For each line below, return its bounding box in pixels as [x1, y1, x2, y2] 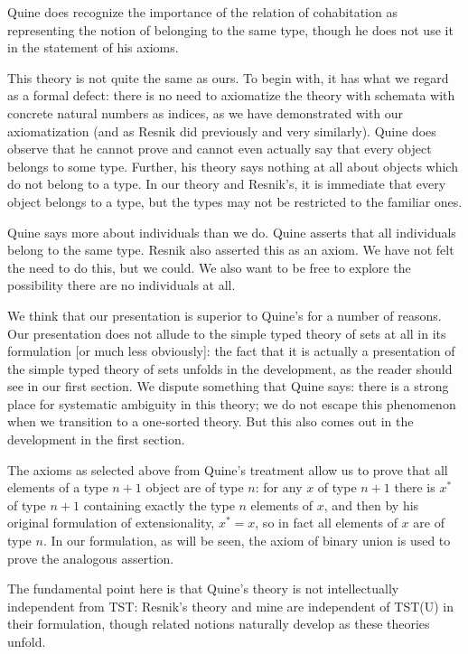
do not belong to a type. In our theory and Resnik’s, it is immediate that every [7, 174, 446, 193]
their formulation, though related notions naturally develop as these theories [7, 614, 430, 633]
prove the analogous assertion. [7, 548, 174, 567]
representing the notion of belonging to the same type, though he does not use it [7, 20, 454, 39]
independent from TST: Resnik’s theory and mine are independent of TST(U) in [7, 596, 454, 615]
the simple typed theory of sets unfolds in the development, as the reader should [7, 359, 453, 378]
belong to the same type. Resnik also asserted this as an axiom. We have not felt [7, 240, 454, 259]
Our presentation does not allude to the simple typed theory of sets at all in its [7, 323, 446, 342]
